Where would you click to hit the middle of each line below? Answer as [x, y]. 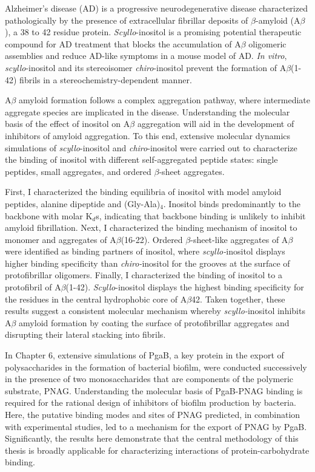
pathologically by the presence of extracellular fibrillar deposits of [127, 20]
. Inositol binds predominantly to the [232, 203]
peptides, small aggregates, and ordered [78, 171]
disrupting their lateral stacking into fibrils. [85, 334]
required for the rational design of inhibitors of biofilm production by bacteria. [151, 402]
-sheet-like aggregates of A [239, 239]
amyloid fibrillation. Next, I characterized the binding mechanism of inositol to [151, 227]
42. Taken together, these [238, 299]
